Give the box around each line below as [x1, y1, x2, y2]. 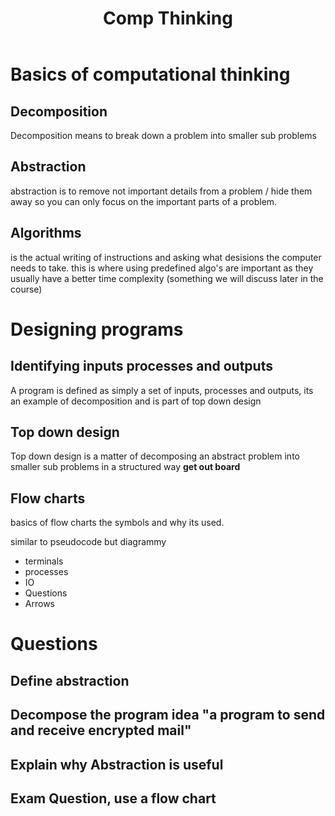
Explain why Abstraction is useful [10, 756, 224, 773]
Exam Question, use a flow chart [10, 790, 217, 807]
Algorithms [10, 225, 82, 242]
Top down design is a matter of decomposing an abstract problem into [10, 450, 300, 462]
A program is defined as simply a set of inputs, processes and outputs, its [10, 384, 314, 396]
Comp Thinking [103, 7, 233, 30]
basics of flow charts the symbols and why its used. [10, 517, 225, 529]
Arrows [24, 598, 55, 610]
